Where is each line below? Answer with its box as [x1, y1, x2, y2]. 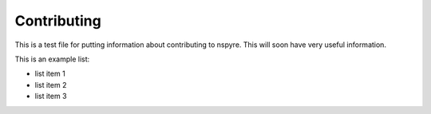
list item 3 [34, 92, 67, 101]
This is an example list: [14, 54, 90, 64]
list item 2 [34, 80, 67, 89]
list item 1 [34, 69, 65, 79]
